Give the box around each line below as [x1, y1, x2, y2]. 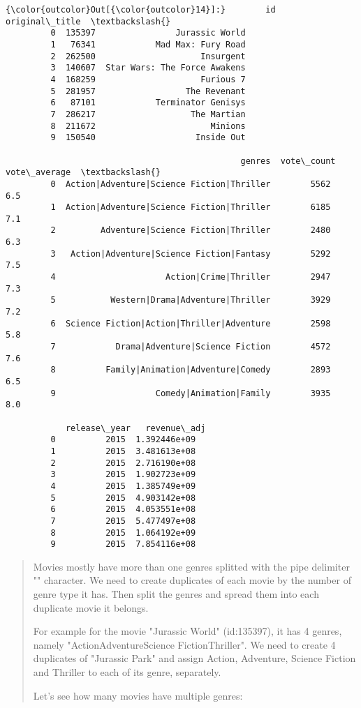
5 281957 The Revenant [50, 86, 246, 96]
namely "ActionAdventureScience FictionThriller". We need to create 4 [33, 637, 336, 651]
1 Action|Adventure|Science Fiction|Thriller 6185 [50, 202, 331, 213]
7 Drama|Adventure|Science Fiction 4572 [50, 342, 331, 352]
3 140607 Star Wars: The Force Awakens [50, 63, 246, 73]
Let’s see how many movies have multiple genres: [33, 688, 243, 702]
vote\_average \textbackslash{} [6, 167, 161, 178]
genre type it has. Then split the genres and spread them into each [33, 587, 319, 601]
